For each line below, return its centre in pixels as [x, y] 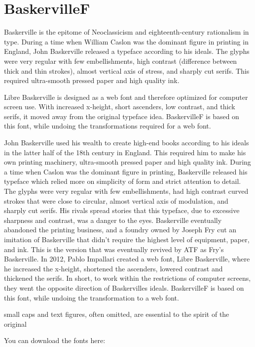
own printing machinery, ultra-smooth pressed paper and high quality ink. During [127, 162]
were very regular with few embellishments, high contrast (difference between [121, 61]
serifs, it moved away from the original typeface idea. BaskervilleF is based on [122, 116]
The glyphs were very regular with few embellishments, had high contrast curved [126, 191]
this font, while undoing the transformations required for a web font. [108, 126]
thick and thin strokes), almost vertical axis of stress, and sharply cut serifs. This [127, 70]
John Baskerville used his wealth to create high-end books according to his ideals [127, 143]
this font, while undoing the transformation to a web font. [91, 297]
